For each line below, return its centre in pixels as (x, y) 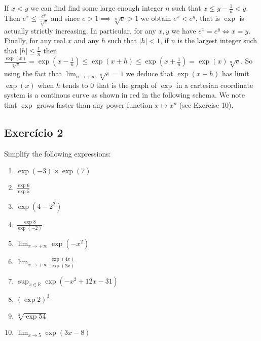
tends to (75, 85)
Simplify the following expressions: (58, 153)
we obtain (156, 18)
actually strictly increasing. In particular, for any (80, 30)
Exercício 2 (34, 132)
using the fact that (33, 73)
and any (87, 40)
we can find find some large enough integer (97, 8)
